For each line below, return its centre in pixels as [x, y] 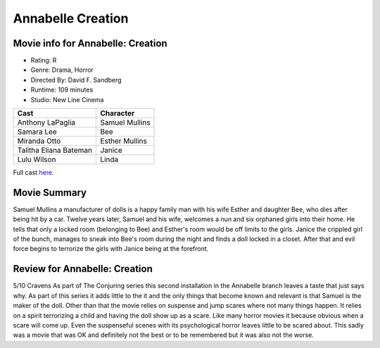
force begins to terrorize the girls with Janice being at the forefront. [111, 249]
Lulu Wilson [37, 160]
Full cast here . [33, 173]
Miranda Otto [39, 141]
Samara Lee [37, 132]
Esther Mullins [123, 141]
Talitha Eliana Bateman [55, 150]
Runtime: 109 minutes [62, 90]
